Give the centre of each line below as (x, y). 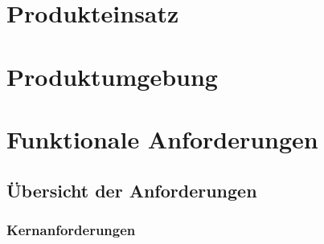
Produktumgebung (112, 76)
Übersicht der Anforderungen (132, 190)
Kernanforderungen (71, 229)
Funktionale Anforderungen (162, 138)
